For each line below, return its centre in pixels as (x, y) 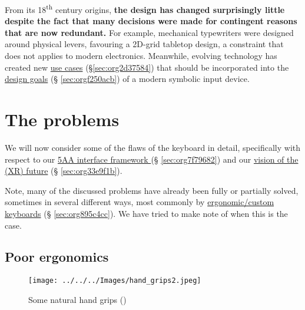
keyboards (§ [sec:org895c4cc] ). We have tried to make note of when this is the (146, 213)
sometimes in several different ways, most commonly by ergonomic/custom (140, 202)
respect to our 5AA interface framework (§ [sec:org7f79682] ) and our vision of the (152, 159)
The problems (62, 119)
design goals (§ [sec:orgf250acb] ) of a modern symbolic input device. (127, 79)
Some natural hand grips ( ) (77, 299)
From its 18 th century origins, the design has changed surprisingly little (145, 9)
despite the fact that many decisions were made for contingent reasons (151, 21)
